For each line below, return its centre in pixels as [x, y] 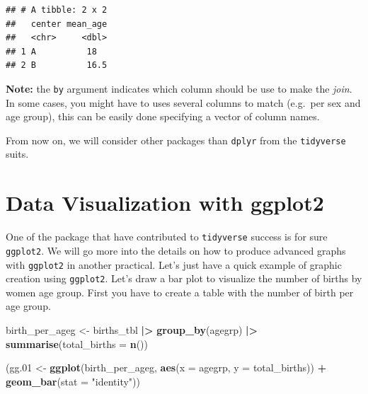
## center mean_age [57, 24]
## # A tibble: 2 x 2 [57, 10]
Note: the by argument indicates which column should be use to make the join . [179, 88]
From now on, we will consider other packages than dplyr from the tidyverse [176, 140]
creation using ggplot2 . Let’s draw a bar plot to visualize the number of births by [184, 278]
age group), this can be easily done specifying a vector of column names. [163, 116]
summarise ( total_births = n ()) [77, 343]
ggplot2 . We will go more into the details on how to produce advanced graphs [176, 250]
